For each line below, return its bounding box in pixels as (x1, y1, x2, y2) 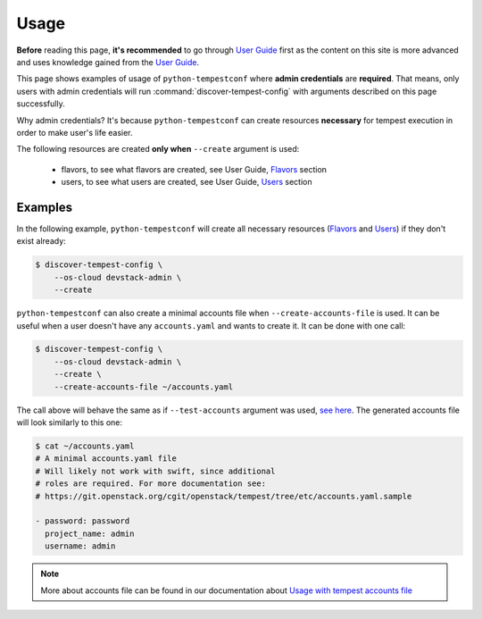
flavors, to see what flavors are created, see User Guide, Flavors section (61, 163, 328, 174)
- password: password (35, 516, 130, 526)
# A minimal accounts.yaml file (35, 454, 178, 464)
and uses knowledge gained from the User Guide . (16, 56, 200, 67)
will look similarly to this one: (16, 417, 123, 428)
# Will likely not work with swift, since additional (35, 465, 276, 476)
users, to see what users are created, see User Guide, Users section (61, 177, 312, 188)
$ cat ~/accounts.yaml (35, 441, 135, 451)
